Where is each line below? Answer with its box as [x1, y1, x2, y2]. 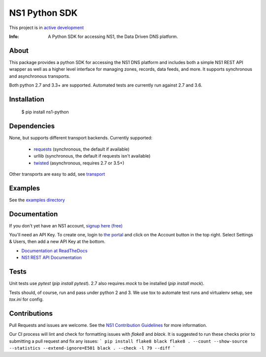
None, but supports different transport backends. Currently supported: [9, 135, 153, 141]
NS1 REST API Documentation [21, 255, 82, 260]
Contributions [9, 309, 53, 318]
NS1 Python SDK [9, 7, 78, 18]
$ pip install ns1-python [21, 109, 69, 115]
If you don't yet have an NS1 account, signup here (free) [9, 223, 123, 228]
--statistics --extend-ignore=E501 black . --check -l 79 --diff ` [9, 345, 176, 351]
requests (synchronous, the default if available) [33, 146, 130, 152]
